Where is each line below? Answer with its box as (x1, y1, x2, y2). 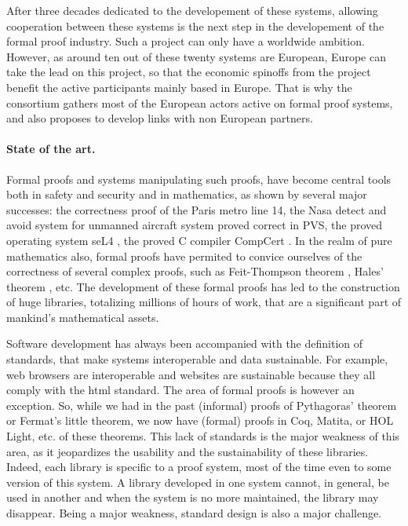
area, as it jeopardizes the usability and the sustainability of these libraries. (6, 443, 369, 459)
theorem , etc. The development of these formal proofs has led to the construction (6, 278, 400, 294)
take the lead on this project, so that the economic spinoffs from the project (6, 64, 371, 80)
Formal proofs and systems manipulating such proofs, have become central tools (6, 170, 392, 187)
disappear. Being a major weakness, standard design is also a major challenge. (6, 505, 382, 521)
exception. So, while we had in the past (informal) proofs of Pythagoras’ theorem (6, 396, 397, 413)
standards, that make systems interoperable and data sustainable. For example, (6, 351, 388, 367)
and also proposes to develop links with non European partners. (6, 110, 313, 126)
